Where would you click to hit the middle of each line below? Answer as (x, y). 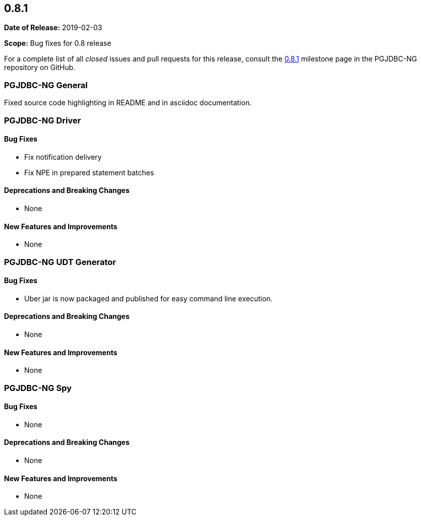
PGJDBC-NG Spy (38, 388)
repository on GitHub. (40, 68)
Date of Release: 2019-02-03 (53, 28)
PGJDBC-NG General (46, 85)
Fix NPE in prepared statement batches (89, 172)
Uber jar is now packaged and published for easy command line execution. (148, 298)
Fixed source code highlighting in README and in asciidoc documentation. (128, 103)
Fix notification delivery (63, 157)
